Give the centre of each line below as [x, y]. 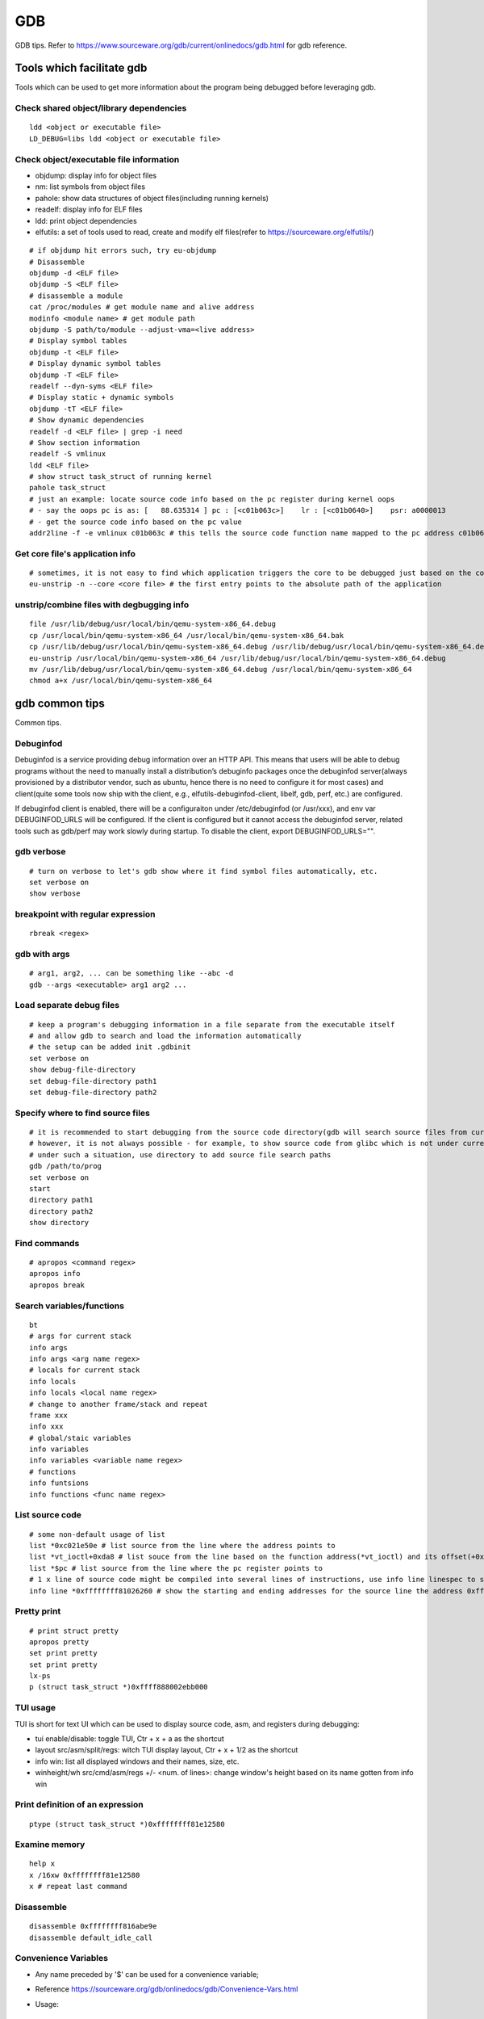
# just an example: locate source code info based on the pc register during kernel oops [212, 499]
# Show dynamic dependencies [87, 420]
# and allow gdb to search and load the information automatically [165, 1036]
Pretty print [38, 1611]
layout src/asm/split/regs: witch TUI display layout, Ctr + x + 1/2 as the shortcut [167, 1750]
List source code [48, 1515]
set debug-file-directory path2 [93, 1093]
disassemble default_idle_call [91, 1937]
